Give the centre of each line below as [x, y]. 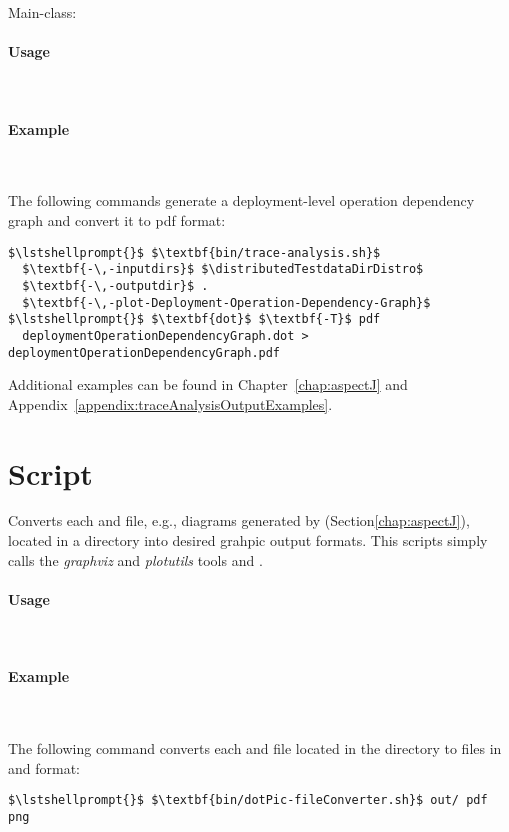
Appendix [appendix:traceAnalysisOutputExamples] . [170, 403]
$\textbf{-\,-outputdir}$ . [115, 285]
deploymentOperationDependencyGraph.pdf [144, 352]
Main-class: [42, 12]
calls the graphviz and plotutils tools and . [135, 559]
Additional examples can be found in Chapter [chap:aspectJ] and [208, 384]
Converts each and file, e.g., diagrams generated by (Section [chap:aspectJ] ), [239, 520]
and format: [44, 767]
